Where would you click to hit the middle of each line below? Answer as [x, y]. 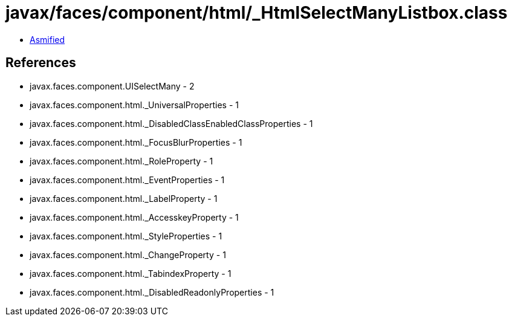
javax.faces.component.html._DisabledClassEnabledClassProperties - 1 [171, 123]
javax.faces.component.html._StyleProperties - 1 [126, 236]
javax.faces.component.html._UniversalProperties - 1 [134, 105]
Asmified [47, 39]
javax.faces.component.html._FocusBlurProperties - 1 [136, 142]
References [41, 63]
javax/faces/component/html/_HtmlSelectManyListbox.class [257, 13]
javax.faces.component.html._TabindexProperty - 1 [131, 273]
